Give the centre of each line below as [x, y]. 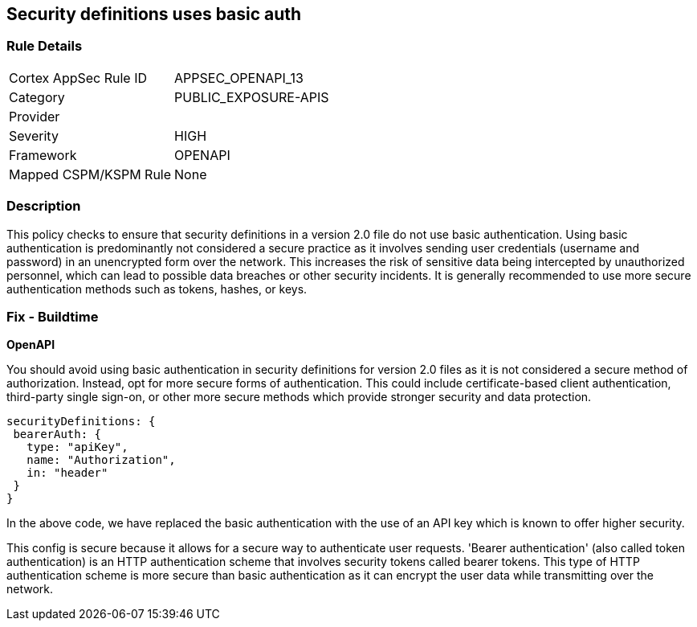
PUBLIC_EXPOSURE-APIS [252, 97]
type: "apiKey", [77, 447]
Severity [34, 135]
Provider [35, 116]
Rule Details [45, 46]
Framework [43, 155]
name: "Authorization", [101, 460]
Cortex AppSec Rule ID [78, 78]
